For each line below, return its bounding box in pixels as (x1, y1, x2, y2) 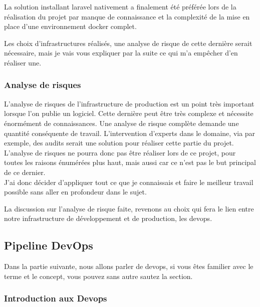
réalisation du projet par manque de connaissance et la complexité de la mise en (4, 11, 250, 21)
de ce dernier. (4, 166, 46, 177)
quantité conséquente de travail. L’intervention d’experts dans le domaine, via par (4, 127, 255, 138)
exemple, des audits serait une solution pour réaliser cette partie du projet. (4, 137, 234, 148)
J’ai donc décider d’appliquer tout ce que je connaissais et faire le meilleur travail (4, 176, 253, 187)
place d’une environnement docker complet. (4, 21, 137, 31)
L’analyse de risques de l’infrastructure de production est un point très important (4, 98, 254, 108)
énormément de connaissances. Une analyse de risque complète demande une (4, 117, 239, 128)
